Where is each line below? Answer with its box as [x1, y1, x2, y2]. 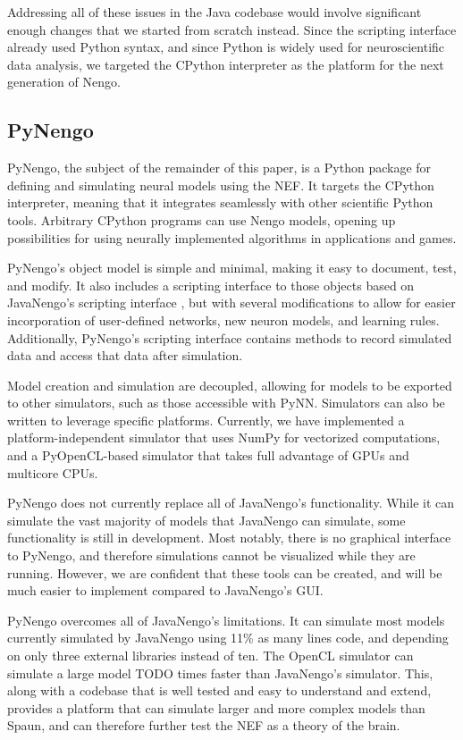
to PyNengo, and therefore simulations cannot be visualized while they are [7, 546, 416, 565]
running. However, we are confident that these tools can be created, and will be [7, 563, 442, 582]
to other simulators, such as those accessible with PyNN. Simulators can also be [7, 393, 445, 412]
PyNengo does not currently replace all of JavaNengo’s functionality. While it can [7, 493, 455, 512]
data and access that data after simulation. [7, 346, 243, 365]
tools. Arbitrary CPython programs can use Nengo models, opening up [7, 210, 396, 229]
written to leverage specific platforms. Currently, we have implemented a [7, 410, 405, 429]
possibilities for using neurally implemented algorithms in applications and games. [7, 228, 457, 247]
